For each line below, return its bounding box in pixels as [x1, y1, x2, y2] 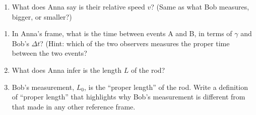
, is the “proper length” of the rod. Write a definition [84, 81, 248, 92]
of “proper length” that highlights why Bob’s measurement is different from [12, 91, 245, 102]
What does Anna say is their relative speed [12, 2, 145, 12]
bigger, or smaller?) [12, 11, 72, 22]
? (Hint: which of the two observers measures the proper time [40, 38, 230, 48]
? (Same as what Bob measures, [151, 2, 249, 12]
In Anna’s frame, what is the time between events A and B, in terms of [12, 28, 232, 39]
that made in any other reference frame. [12, 101, 136, 111]
